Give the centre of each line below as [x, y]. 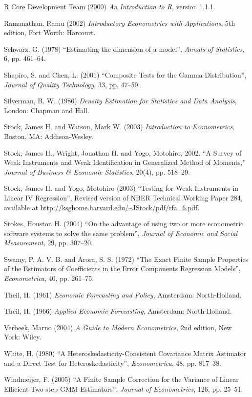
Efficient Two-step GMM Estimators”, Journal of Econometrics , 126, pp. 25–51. [124, 388]
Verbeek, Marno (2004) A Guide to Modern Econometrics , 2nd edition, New [118, 327]
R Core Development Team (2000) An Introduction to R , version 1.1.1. [110, 6]
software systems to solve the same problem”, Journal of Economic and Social [121, 233]
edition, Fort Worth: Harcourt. [50, 32]
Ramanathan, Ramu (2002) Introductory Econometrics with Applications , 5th [120, 23]
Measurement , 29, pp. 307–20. [48, 243]
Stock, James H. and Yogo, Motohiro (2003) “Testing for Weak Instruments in [121, 188]
